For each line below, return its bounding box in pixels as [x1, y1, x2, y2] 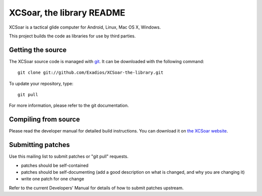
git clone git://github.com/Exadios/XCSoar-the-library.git [17, 70, 164, 75]
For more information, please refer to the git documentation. [9, 102, 129, 109]
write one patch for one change [21, 176, 84, 182]
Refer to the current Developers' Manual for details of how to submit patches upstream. [9, 185, 184, 191]
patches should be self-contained [21, 163, 89, 168]
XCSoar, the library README [9, 7, 126, 18]
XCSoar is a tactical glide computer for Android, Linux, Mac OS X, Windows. [9, 24, 161, 30]
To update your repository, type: [9, 81, 74, 86]
